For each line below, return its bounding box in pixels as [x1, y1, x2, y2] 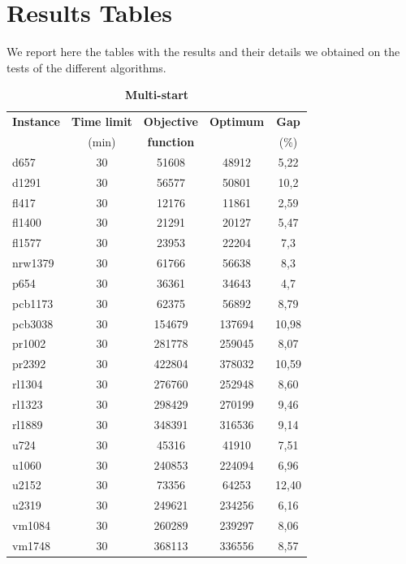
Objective [143, 113, 198, 130]
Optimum [209, 113, 265, 130]
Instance [12, 113, 60, 130]
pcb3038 [12, 315, 54, 332]
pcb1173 [12, 294, 54, 311]
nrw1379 [12, 254, 54, 271]
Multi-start [124, 86, 189, 103]
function [147, 133, 195, 150]
